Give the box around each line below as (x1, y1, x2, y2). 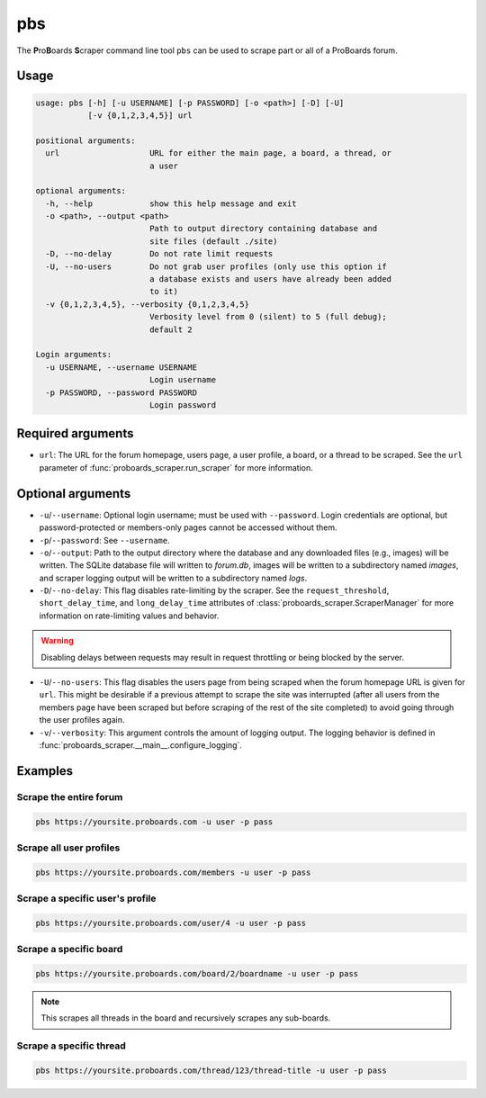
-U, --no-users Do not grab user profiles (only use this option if (45, 261, 387, 272)
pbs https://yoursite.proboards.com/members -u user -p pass (35, 867, 311, 877)
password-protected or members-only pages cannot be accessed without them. (39, 522, 337, 533)
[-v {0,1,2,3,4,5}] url (87, 110, 193, 121)
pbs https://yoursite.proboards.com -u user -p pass (35, 816, 274, 827)
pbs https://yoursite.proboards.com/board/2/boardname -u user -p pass (35, 968, 359, 978)
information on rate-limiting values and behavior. (39, 610, 220, 621)
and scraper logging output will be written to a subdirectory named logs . (39, 572, 308, 583)
